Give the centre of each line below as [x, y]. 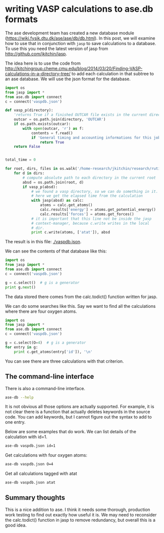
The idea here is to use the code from [43, 63]
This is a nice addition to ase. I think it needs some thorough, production [78, 510]
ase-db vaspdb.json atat [30, 483]
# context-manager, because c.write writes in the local [90, 223]
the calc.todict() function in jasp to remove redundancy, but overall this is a [80, 520]
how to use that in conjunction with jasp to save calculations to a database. [81, 43]
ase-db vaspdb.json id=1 [30, 446]
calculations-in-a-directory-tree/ [38, 73]
